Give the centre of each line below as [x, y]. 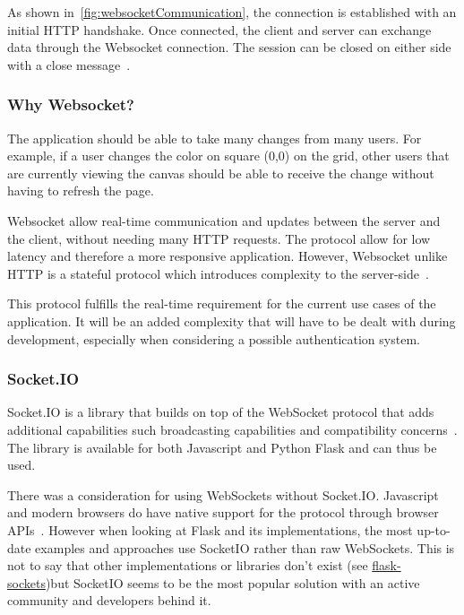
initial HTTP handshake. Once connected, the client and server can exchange [219, 29]
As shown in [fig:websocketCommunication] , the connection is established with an [232, 12]
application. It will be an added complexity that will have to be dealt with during [232, 320]
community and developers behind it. [109, 600]
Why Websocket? [71, 104]
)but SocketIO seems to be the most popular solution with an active [232, 582]
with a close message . [69, 64]
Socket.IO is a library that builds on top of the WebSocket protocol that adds [221, 412]
